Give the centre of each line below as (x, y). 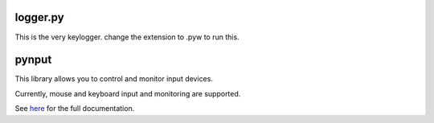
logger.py (39, 17)
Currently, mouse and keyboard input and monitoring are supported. (128, 93)
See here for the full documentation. (75, 109)
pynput (33, 60)
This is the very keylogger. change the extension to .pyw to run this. (127, 37)
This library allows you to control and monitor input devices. (114, 79)
